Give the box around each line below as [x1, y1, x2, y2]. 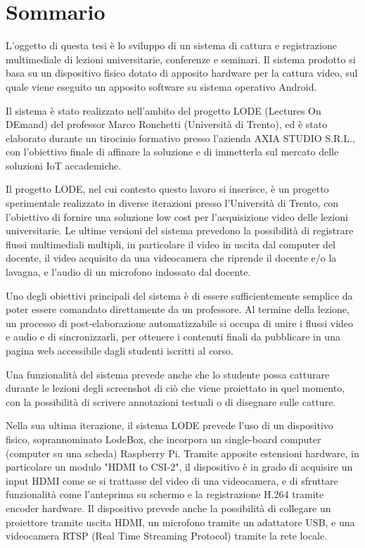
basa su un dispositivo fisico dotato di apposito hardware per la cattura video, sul [6, 65, 358, 80]
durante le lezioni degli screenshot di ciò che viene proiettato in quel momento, [6, 381, 345, 395]
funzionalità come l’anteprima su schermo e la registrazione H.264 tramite [6, 487, 324, 502]
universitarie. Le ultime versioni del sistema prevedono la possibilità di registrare [6, 223, 354, 238]
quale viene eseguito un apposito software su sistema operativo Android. [6, 79, 317, 94]
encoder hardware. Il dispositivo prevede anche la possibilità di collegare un [6, 500, 331, 515]
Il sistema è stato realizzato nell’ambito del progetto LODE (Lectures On [6, 103, 321, 117]
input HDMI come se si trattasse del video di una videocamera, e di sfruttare [6, 473, 338, 488]
